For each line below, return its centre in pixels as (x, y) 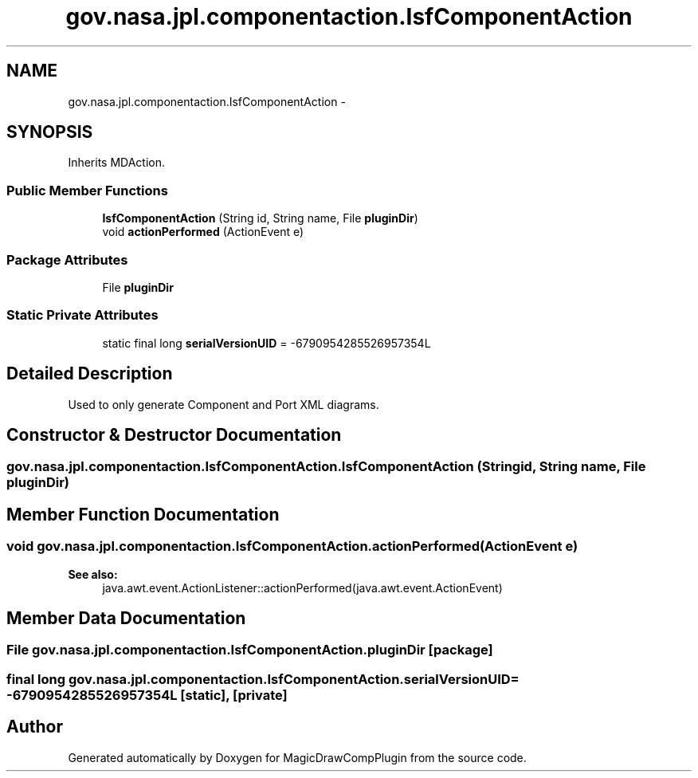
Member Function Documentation (143, 514)
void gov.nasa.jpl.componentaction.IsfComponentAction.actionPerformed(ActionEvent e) (292, 546)
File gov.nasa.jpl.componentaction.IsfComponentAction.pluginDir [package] (250, 650)
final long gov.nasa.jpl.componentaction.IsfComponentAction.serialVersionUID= (263, 679)
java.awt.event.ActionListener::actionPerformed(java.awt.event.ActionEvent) (302, 587)
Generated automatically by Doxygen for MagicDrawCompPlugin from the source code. (297, 757)
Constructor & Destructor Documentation (174, 434)
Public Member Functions (87, 190)
